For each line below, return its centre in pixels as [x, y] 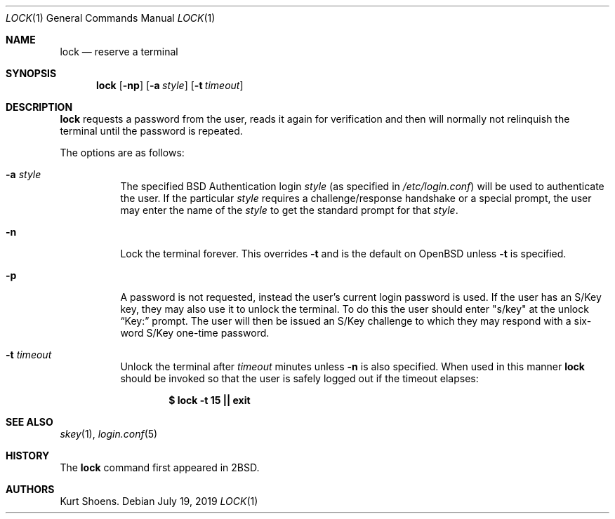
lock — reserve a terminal [119, 52]
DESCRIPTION [39, 107]
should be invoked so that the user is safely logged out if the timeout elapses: [299, 378]
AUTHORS [30, 489]
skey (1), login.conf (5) [109, 434]
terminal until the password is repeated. [151, 131]
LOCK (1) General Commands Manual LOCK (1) [111, 18]
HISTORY [28, 456]
